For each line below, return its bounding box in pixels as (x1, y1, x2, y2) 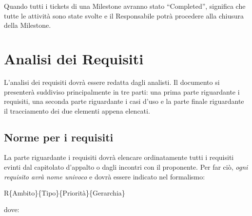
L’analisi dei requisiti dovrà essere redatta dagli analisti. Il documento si (4, 77, 220, 87)
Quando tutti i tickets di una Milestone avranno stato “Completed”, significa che (4, 1, 246, 11)
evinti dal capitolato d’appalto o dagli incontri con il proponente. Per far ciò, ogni (4, 162, 248, 172)
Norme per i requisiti (4, 129, 114, 144)
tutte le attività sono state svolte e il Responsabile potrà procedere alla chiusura (4, 10, 244, 20)
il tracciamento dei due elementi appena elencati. (4, 105, 150, 116)
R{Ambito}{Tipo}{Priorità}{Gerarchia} (4, 188, 125, 198)
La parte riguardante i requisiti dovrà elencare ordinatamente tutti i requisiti (4, 152, 234, 162)
